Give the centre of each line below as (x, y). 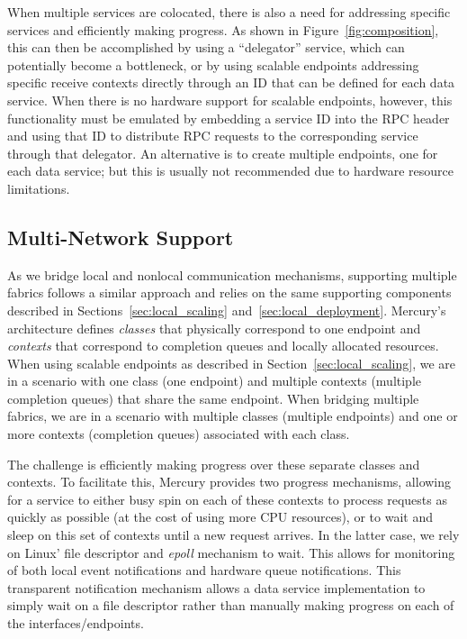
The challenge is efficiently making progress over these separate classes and (214, 464)
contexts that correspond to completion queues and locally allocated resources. (223, 346)
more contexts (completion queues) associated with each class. (179, 434)
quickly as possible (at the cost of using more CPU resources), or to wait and (220, 517)
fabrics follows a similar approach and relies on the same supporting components (229, 292)
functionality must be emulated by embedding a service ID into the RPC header (229, 118)
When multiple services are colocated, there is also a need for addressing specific (229, 12)
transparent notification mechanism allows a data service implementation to (216, 587)
